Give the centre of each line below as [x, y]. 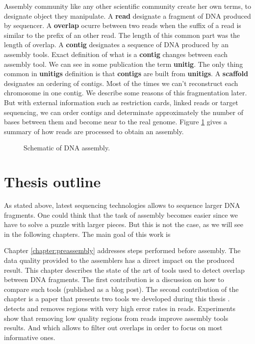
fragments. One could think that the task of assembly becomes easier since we [121, 215]
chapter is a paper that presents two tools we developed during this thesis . [117, 299]
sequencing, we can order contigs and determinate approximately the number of [124, 112]
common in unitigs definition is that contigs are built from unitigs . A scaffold [126, 73]
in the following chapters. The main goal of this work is [87, 234]
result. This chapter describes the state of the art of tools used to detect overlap [124, 270]
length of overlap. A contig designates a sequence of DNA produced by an [116, 44]
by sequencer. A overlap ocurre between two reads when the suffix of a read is [123, 25]
